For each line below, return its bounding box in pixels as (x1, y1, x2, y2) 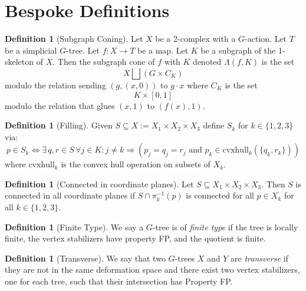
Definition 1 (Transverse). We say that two (5, 252, 166, 264)
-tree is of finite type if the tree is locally (152, 220, 298, 233)
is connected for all (186, 189, 254, 201)
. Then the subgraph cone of (52, 55, 155, 68)
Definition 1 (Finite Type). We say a (5, 220, 144, 233)
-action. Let (245, 32, 287, 45)
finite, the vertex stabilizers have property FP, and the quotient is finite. (5, 232, 266, 244)
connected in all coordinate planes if (5, 189, 136, 201)
